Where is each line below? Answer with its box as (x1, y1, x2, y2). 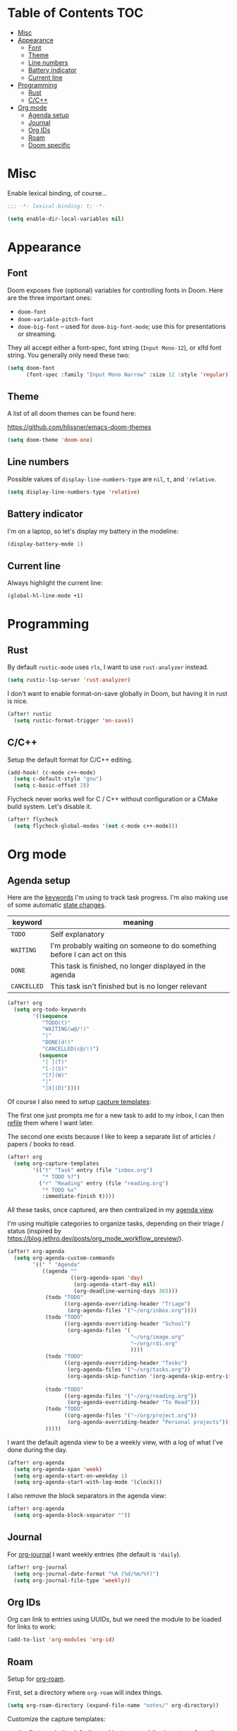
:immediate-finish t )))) (42, 1193, 115, 1200)
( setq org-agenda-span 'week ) (13, 1466, 102, 1473)
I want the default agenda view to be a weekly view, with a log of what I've (7, 1438, 224, 1447)
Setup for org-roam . (7, 1675, 66, 1683)
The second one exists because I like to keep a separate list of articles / (7, 1132, 216, 1141)
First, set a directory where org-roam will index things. (7, 1689, 164, 1696)
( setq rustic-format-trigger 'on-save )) (13, 717, 134, 724)
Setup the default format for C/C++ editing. (7, 755, 133, 764)
